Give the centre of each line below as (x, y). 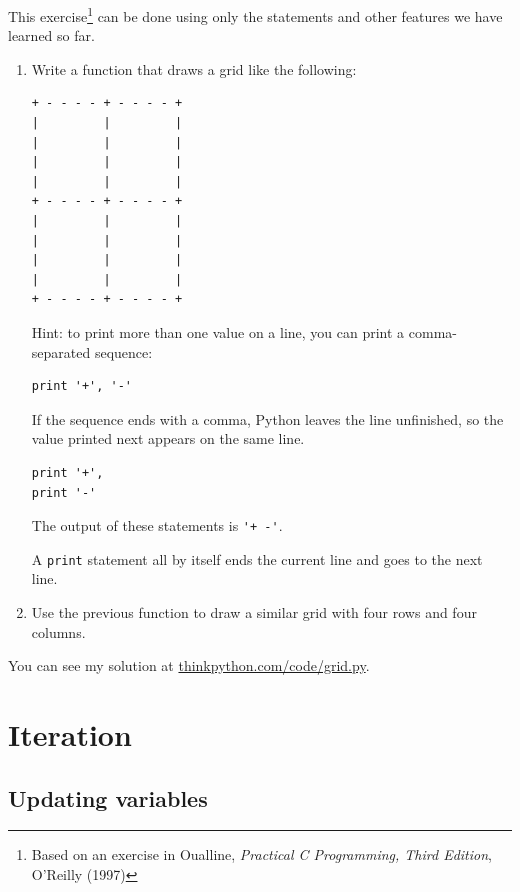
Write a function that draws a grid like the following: (194, 68)
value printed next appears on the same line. (168, 438)
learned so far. (51, 35)
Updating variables (108, 797)
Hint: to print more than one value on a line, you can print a (218, 331)
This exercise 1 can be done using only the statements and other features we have (255, 14)
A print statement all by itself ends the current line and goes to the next (257, 558)
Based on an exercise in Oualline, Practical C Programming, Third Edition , (261, 854)
